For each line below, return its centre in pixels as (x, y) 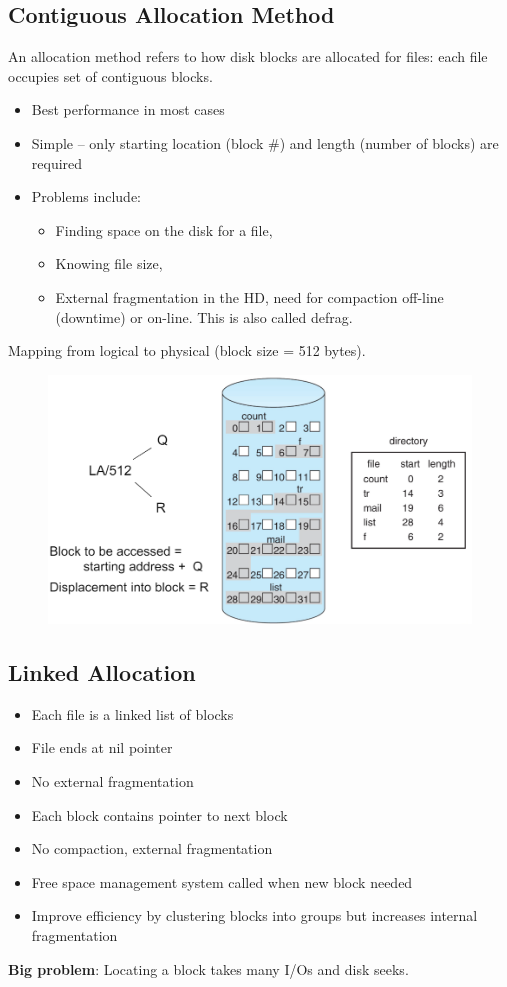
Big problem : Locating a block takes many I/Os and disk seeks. (208, 968)
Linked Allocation (102, 672)
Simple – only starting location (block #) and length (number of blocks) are (265, 142)
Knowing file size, (109, 263)
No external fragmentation (112, 781)
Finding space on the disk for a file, (164, 229)
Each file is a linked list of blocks (132, 713)
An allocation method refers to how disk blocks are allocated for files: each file (248, 56)
